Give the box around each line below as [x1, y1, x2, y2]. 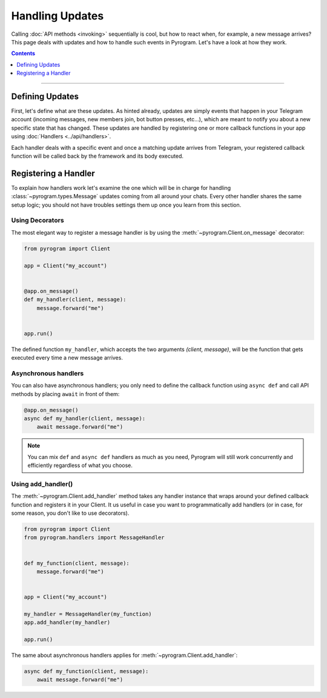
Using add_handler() [11, 480, 73, 488]
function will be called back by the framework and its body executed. [11, 152, 184, 159]
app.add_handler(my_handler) [24, 619, 111, 626]
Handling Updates [11, 9, 104, 22]
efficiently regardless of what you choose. [27, 461, 133, 469]
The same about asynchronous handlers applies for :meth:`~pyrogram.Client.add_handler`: [11, 652, 238, 659]
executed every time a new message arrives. [11, 354, 124, 361]
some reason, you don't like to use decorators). [11, 509, 130, 517]
